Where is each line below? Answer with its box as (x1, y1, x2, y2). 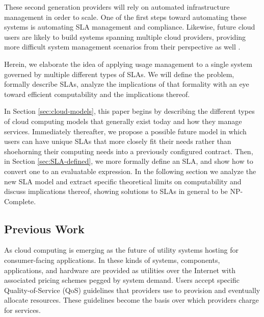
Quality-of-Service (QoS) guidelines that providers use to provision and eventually (4, 284, 260, 295)
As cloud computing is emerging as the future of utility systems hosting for (4, 245, 239, 255)
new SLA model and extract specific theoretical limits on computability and (4, 176, 242, 186)
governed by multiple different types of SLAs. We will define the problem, (4, 68, 234, 79)
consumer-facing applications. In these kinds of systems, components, (4, 255, 220, 265)
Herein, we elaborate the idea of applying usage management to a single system (4, 58, 252, 69)
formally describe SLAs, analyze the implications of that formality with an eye (4, 79, 249, 89)
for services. (4, 305, 41, 315)
